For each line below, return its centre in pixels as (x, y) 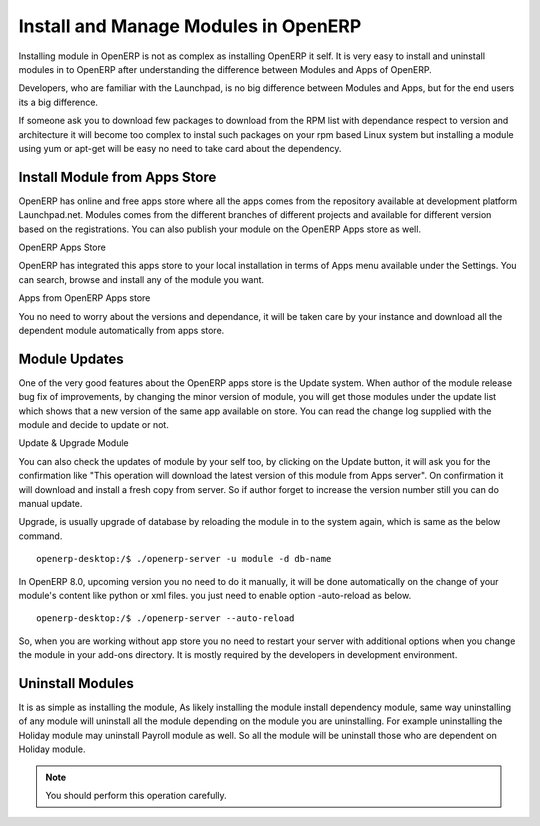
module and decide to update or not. (93, 424)
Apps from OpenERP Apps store (84, 298)
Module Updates (71, 358)
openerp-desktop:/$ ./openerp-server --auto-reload (165, 618)
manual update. (50, 503)
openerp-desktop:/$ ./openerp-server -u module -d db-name (184, 559)
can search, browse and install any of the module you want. (141, 279)
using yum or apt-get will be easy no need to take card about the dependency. (180, 148)
